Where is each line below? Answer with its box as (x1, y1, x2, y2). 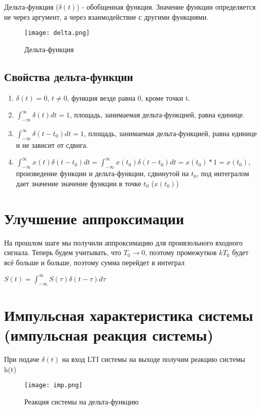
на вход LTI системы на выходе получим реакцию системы (62, 353, 245, 364)
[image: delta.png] (24, 29, 90, 37)
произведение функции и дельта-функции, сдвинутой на (16, 168, 189, 179)
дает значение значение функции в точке (16, 178, 141, 188)
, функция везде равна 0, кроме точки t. (67, 92, 191, 103)
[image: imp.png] (24, 382, 83, 389)
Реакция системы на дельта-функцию (24, 396, 139, 406)
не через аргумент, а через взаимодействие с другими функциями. (4, 11, 209, 22)
